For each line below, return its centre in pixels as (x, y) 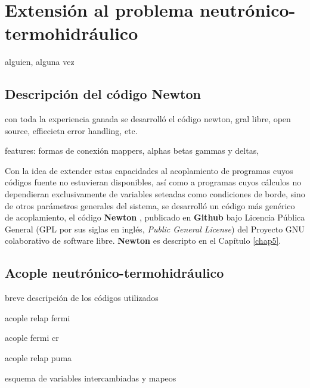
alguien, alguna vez (40, 62)
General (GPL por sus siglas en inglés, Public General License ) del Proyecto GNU (155, 229)
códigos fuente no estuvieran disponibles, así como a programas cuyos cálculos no (153, 182)
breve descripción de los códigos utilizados (82, 298)
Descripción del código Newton (103, 94)
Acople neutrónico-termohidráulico (114, 273)
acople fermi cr (32, 338)
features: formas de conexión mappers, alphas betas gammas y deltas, (132, 150)
